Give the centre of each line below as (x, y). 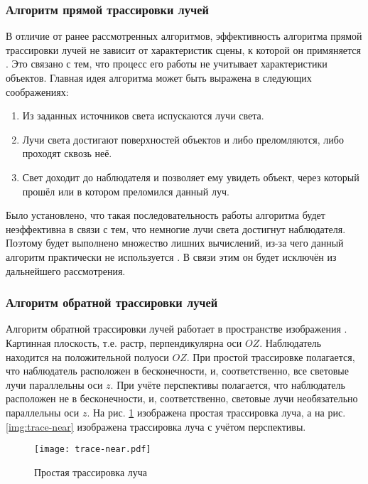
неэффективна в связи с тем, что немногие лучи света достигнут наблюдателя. (176, 228)
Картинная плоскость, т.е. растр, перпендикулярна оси (124, 342)
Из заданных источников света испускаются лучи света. (143, 115)
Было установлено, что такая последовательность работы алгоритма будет (166, 215)
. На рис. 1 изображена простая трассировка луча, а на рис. (216, 412)
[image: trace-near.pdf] (93, 450)
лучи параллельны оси (54, 384)
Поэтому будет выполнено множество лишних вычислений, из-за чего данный (175, 243)
